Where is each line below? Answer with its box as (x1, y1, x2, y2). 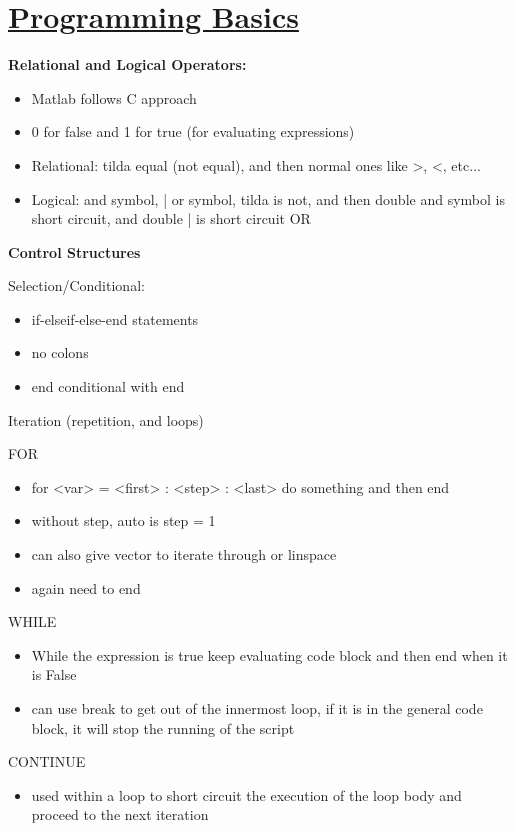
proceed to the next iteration (31, 804, 209, 825)
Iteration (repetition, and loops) (8, 409, 204, 430)
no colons (31, 342, 89, 363)
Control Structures (8, 241, 141, 262)
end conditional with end (31, 376, 185, 397)
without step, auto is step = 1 (31, 510, 216, 531)
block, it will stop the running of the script (31, 717, 295, 738)
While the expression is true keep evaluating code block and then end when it (31, 644, 508, 665)
